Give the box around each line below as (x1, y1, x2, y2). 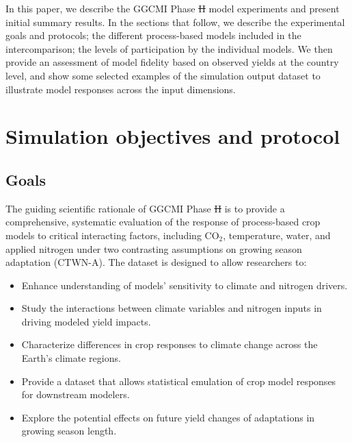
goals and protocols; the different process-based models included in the (5, 28, 301, 42)
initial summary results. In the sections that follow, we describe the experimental (5, 14, 345, 29)
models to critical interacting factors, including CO (5, 228, 219, 242)
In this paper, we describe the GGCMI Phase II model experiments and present (5, 1, 340, 15)
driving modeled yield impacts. (21, 314, 151, 328)
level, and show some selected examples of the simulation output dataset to (5, 68, 321, 82)
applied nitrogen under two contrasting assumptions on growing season (5, 241, 302, 256)
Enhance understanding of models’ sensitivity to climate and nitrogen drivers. (21, 278, 348, 292)
